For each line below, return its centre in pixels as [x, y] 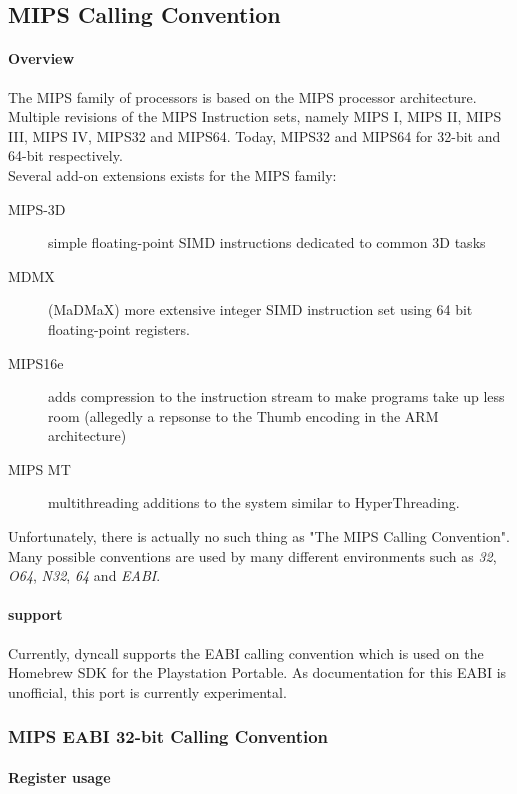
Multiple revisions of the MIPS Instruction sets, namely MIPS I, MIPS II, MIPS [255, 116]
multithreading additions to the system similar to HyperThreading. [254, 502]
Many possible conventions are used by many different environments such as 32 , [252, 555]
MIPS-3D [37, 208]
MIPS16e [36, 362]
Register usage [59, 776]
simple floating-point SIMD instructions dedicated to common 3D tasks [267, 242]
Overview [41, 58]
